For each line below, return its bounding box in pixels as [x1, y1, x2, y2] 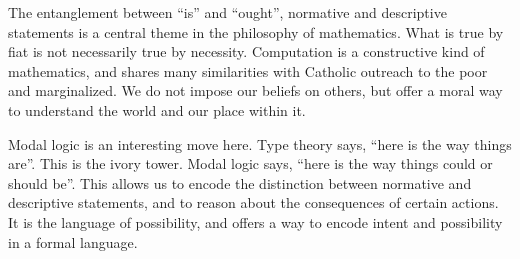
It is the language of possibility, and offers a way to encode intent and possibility [8, 211, 503, 232]
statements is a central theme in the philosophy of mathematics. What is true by [8, 21, 504, 42]
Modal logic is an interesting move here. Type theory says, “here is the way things [8, 133, 512, 154]
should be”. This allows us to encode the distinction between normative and [8, 172, 472, 193]
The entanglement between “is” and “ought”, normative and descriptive [8, 2, 447, 22]
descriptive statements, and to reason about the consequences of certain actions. [8, 192, 499, 213]
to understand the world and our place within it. [8, 99, 306, 120]
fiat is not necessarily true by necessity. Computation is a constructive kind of [8, 41, 485, 62]
